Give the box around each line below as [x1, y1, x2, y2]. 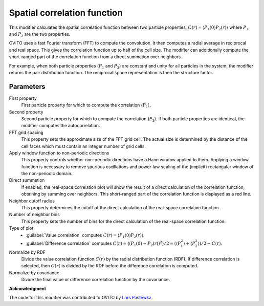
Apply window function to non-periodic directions [9, 150, 110, 156]
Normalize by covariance [9, 269, 60, 276]
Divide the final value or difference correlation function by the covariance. [21, 277, 170, 283]
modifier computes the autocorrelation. [21, 123, 100, 129]
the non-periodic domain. [21, 171, 73, 176]
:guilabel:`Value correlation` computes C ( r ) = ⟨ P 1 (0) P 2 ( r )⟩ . [25, 232, 145, 239]
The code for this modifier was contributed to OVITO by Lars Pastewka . [9, 294, 153, 300]
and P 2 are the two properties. [9, 31, 71, 38]
